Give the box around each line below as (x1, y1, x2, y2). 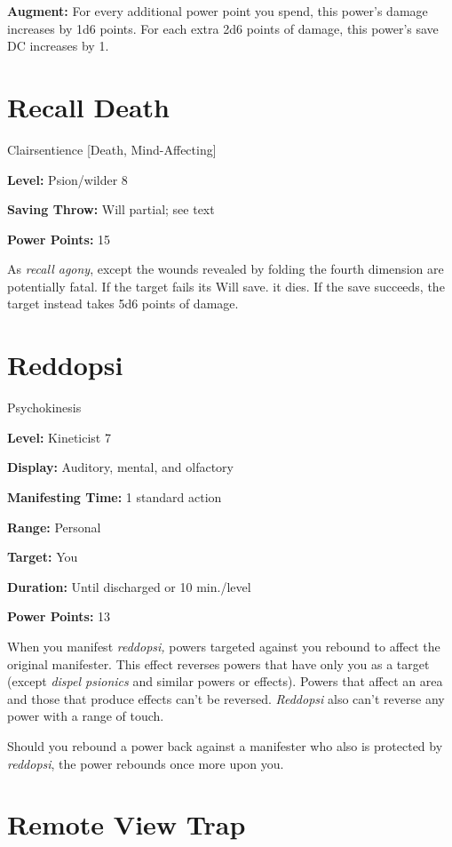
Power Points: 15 (7, 229, 111, 248)
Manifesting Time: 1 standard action (7, 487, 222, 506)
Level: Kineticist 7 (7, 427, 111, 446)
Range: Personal (7, 517, 101, 536)
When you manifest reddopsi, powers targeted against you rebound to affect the (7, 636, 440, 655)
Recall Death (7, 88, 170, 124)
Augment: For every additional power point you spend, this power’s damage (7, 2, 428, 20)
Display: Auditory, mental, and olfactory (7, 458, 234, 476)
